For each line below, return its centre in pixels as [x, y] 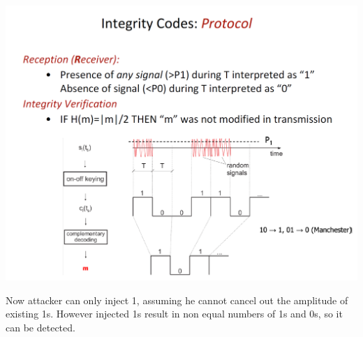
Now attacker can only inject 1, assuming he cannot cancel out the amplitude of [177, 300]
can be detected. [40, 328]
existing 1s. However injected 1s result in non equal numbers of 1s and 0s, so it [174, 314]
